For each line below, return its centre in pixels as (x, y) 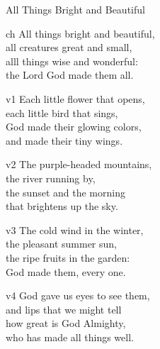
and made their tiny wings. (64, 140)
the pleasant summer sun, (61, 244)
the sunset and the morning (65, 192)
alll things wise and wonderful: (72, 61)
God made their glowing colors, (74, 127)
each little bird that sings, (62, 112)
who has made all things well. (70, 337)
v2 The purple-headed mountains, (79, 164)
